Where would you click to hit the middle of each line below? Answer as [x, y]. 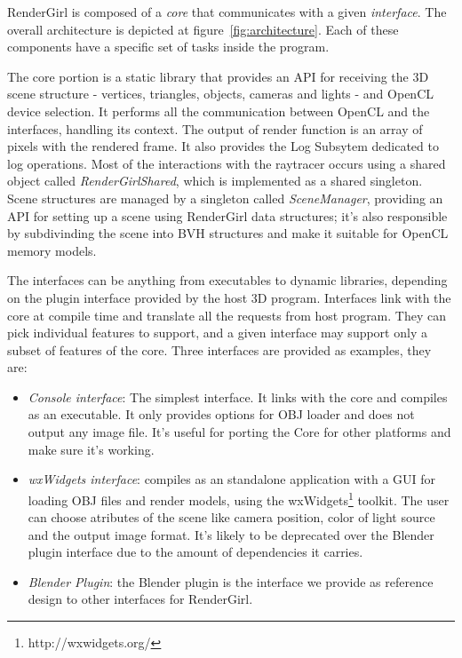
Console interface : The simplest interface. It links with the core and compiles [238, 396]
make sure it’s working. [91, 449]
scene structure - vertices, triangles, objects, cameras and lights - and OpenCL [220, 94]
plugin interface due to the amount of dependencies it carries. [195, 552]
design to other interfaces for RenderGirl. [140, 599]
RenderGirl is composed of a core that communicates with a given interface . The [227, 12]
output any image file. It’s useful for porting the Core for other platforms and [239, 432]
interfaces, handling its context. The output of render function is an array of [215, 128]
